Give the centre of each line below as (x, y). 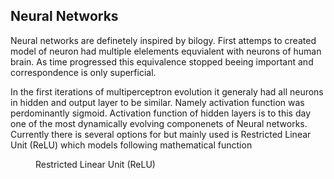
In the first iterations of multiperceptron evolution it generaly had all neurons (167, 91)
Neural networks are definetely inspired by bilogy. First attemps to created (163, 40)
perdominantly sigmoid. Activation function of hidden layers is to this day (161, 113)
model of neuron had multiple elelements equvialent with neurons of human (166, 51)
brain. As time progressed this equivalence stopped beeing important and (162, 61)
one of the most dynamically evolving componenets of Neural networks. (159, 123)
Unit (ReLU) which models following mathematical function (131, 145)
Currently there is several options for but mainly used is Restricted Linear (161, 134)
